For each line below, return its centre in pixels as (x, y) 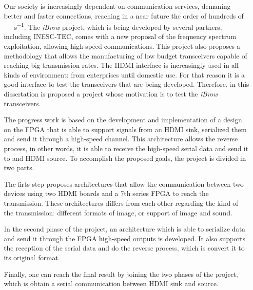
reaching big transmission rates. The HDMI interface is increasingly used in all (121, 65)
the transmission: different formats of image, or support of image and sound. (118, 212)
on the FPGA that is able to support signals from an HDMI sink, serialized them (125, 129)
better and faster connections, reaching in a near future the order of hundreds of (124, 15)
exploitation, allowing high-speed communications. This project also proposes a (122, 46)
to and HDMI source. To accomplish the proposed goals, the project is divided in (125, 158)
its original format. (32, 257)
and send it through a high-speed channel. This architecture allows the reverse (121, 139)
